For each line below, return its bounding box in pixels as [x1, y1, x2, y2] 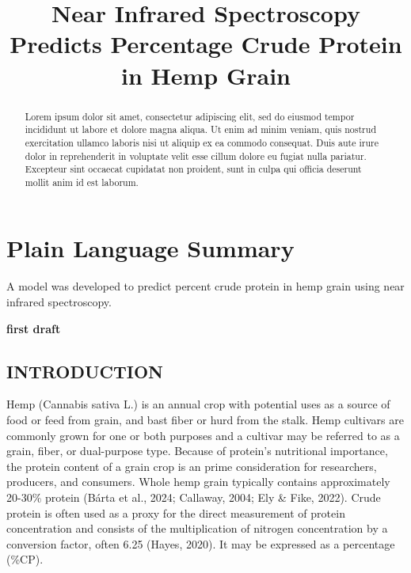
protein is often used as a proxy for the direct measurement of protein [6, 504, 345, 521]
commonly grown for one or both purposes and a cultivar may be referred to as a [6, 427, 400, 443]
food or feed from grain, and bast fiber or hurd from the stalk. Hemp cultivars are [6, 412, 404, 427]
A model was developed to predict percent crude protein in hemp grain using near [6, 278, 405, 294]
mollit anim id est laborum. [25, 175, 139, 188]
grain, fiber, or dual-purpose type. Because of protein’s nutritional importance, [6, 442, 388, 459]
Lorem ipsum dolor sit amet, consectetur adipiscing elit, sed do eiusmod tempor [25, 109, 355, 123]
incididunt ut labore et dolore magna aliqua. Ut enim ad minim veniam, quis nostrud [25, 123, 376, 136]
